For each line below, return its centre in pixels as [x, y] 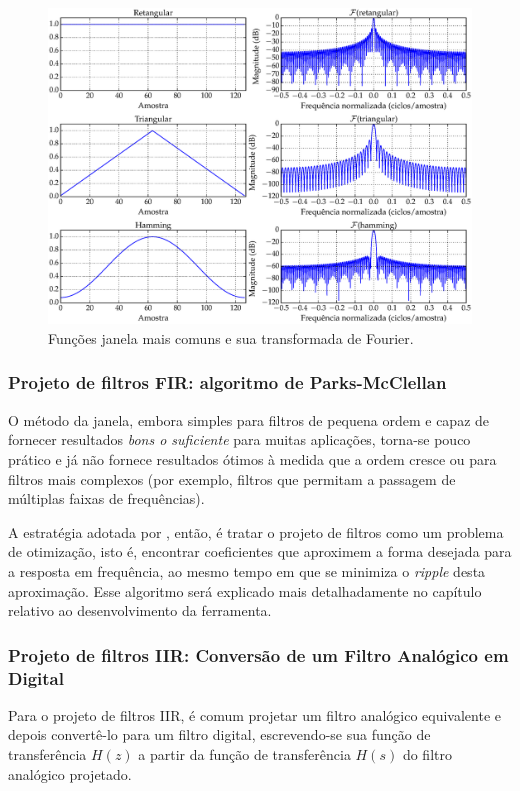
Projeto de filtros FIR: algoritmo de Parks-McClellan [227, 382]
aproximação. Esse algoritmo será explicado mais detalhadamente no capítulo [245, 590]
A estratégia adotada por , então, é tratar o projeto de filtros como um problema [256, 531]
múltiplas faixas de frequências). [106, 498]
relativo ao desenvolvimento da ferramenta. [140, 610]
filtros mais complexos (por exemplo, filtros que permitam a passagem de [232, 478]
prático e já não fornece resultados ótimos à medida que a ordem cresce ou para [252, 458]
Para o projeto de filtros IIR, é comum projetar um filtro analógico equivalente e [255, 714]
